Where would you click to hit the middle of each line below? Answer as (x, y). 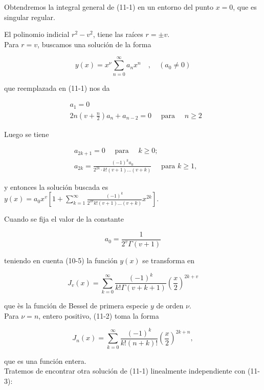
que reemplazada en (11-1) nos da (57, 87)
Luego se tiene (27, 134)
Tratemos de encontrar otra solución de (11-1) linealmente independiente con (125, 371)
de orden (170, 306)
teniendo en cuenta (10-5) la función (61, 260)
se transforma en (169, 260)
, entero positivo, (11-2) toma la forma (99, 315)
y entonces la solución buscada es (56, 187)
